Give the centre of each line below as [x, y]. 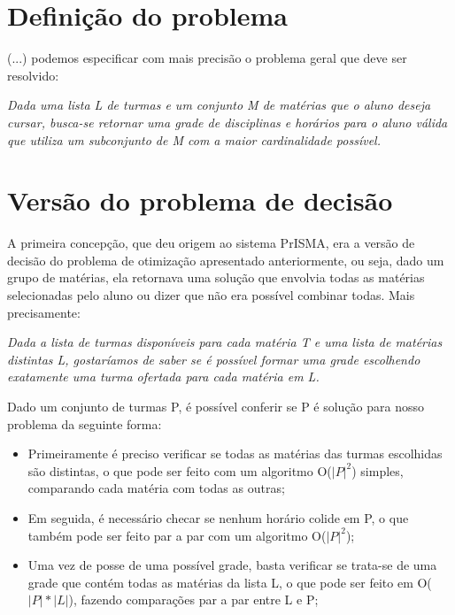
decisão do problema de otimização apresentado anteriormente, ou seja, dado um [226, 260]
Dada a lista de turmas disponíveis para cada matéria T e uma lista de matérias [225, 342]
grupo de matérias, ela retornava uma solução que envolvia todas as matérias [216, 277]
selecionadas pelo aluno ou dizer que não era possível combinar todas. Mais [211, 295]
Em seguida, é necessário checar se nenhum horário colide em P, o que [218, 517]
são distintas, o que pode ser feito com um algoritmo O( [180, 470]
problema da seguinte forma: [85, 423]
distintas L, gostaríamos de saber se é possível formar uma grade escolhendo [214, 359]
